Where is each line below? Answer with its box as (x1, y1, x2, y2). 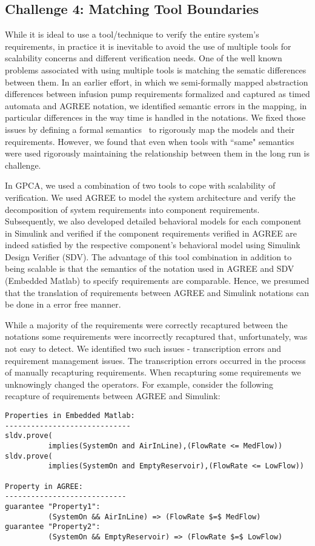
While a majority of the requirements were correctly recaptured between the (5, 318, 288, 331)
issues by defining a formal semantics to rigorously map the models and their (5, 123, 295, 135)
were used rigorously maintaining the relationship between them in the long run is (5, 147, 310, 160)
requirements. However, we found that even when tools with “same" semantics (5, 135, 294, 147)
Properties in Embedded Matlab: (5, 411, 135, 420)
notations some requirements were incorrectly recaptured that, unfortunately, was (5, 330, 308, 343)
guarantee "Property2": (5, 522, 101, 531)
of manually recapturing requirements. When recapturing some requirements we (5, 366, 301, 379)
